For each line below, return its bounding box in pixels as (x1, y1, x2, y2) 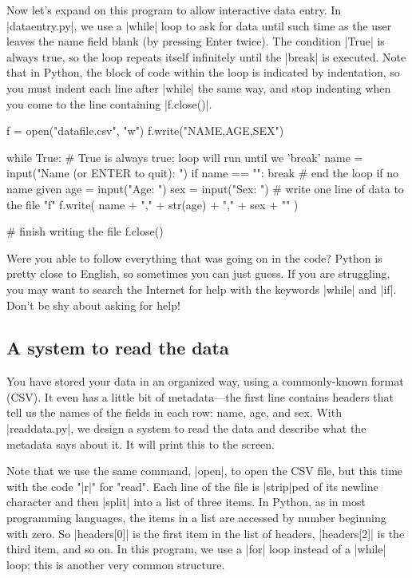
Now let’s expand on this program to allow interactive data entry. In (6, 2, 342, 18)
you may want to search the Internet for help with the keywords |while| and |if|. (6, 280, 397, 297)
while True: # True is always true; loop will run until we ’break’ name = (6, 148, 363, 165)
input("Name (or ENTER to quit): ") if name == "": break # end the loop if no (6, 164, 399, 181)
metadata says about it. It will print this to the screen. (6, 435, 275, 452)
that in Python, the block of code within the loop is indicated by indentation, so (6, 64, 400, 81)
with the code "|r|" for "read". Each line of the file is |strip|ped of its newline (6, 477, 378, 494)
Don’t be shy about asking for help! (6, 296, 180, 313)
